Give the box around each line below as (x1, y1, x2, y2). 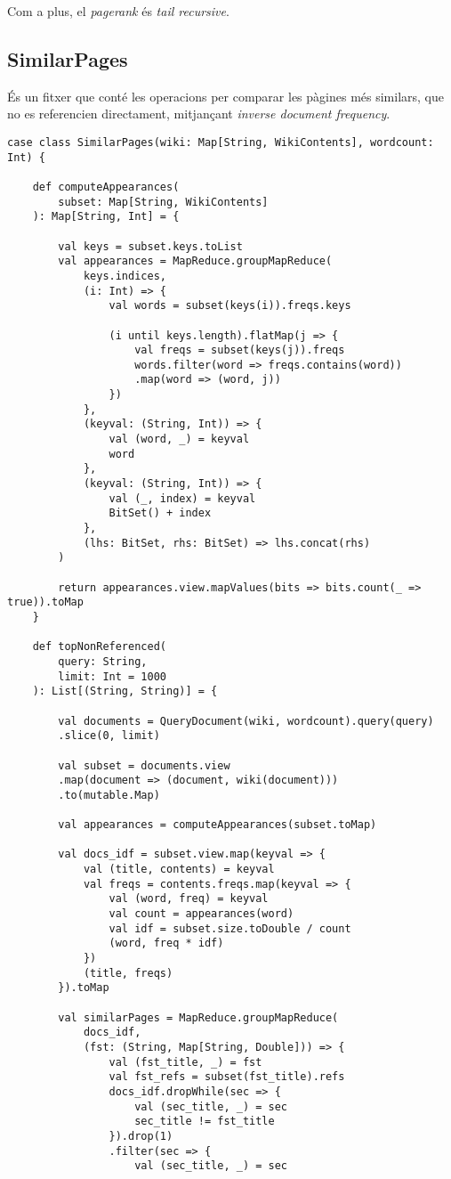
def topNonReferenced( (32, 640, 166, 654)
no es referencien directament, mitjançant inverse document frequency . (7, 104, 391, 123)
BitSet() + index (109, 507, 212, 520)
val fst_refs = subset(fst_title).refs (109, 1070, 345, 1084)
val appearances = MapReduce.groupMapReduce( (58, 255, 333, 268)
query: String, (58, 655, 148, 668)
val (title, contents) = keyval (83, 863, 275, 876)
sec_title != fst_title (134, 1115, 275, 1128)
